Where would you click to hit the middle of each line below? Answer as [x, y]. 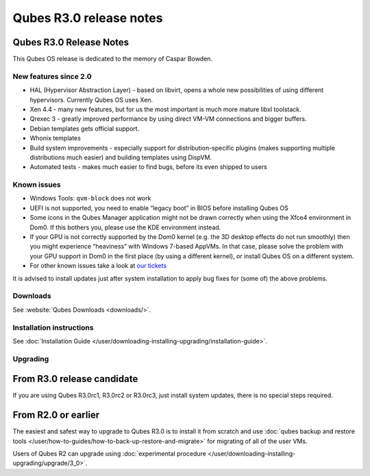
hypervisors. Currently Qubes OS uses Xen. [91, 100]
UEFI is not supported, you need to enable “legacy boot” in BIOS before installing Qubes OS [159, 208]
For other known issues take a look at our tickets [98, 266]
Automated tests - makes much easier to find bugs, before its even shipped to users [148, 167]
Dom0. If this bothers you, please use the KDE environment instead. [125, 227]
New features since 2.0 [52, 76]
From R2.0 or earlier [56, 415]
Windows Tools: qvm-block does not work [90, 199]
